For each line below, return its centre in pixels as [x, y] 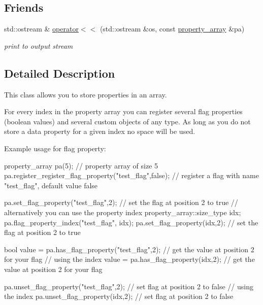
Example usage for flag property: [55, 148]
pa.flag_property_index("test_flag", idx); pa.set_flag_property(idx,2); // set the [131, 222]
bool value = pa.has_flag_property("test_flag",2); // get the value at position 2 [129, 249]
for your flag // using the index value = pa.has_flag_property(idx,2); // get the [129, 259]
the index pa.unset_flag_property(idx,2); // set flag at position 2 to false [119, 296]
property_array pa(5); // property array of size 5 [81, 165]
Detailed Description [60, 73]
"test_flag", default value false [51, 185]
